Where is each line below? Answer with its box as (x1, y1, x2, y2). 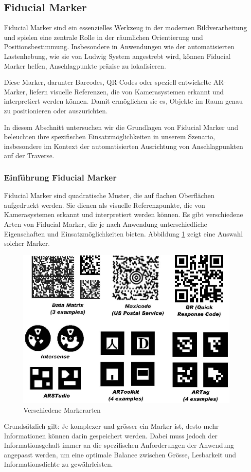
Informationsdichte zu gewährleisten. (4, 459, 113, 469)
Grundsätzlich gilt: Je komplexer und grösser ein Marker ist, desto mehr (4, 421, 219, 431)
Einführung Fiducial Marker (4, 171, 117, 183)
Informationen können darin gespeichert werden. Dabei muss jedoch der (4, 430, 217, 440)
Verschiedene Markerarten (23, 404, 101, 415)
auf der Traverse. (4, 150, 54, 161)
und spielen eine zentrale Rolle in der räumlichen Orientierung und (4, 32, 203, 42)
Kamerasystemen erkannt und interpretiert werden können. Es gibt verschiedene (4, 209, 243, 219)
